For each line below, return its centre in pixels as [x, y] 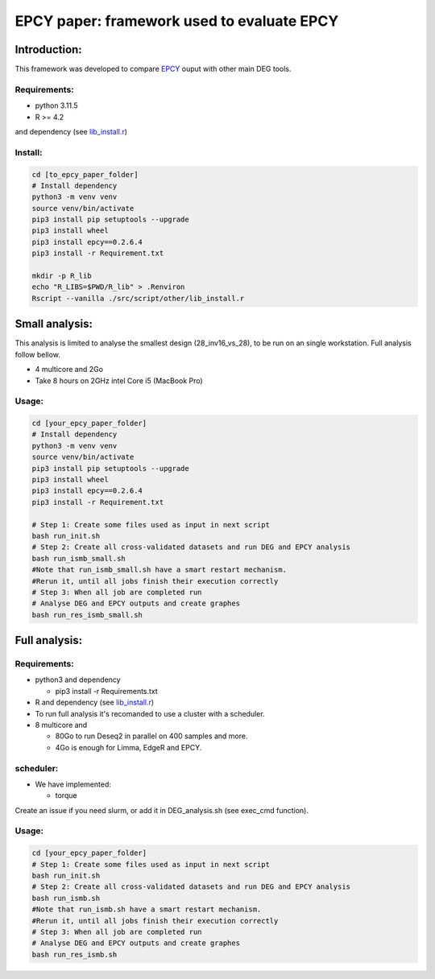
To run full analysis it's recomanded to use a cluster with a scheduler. [150, 713]
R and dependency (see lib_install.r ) [95, 702]
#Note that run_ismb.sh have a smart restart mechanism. [147, 909]
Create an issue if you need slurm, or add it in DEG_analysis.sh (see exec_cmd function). [162, 810]
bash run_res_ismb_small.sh [87, 615]
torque [66, 795]
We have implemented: [73, 784]
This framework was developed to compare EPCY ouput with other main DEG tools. [153, 69]
